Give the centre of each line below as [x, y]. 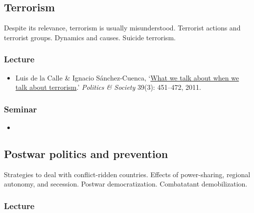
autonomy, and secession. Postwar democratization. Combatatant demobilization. [126, 184]
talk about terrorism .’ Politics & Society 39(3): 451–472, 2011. [108, 87]
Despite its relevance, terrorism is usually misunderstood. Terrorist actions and [122, 28]
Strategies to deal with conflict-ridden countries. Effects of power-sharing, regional [127, 174]
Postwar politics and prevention [86, 154]
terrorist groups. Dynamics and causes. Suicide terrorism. [90, 37]
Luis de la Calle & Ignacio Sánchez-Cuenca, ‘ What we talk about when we [127, 77]
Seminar [21, 109]
